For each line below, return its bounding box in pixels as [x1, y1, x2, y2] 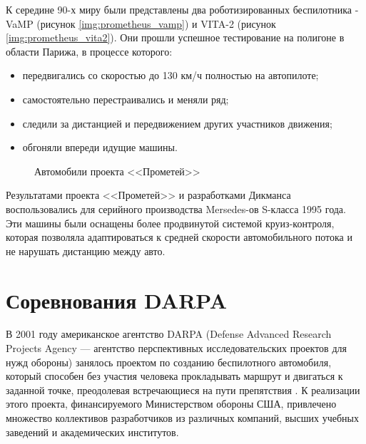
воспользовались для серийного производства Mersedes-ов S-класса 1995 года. [6, 201, 346, 216]
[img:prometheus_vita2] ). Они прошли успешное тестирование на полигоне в [6, 30, 345, 45]
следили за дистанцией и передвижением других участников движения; [22, 115, 332, 130]
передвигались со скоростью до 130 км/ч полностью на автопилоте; [22, 68, 319, 83]
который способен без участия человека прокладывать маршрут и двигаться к [6, 368, 343, 383]
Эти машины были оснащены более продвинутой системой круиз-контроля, [6, 215, 335, 230]
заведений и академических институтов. [6, 424, 179, 439]
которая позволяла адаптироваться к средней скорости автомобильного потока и [6, 229, 352, 244]
